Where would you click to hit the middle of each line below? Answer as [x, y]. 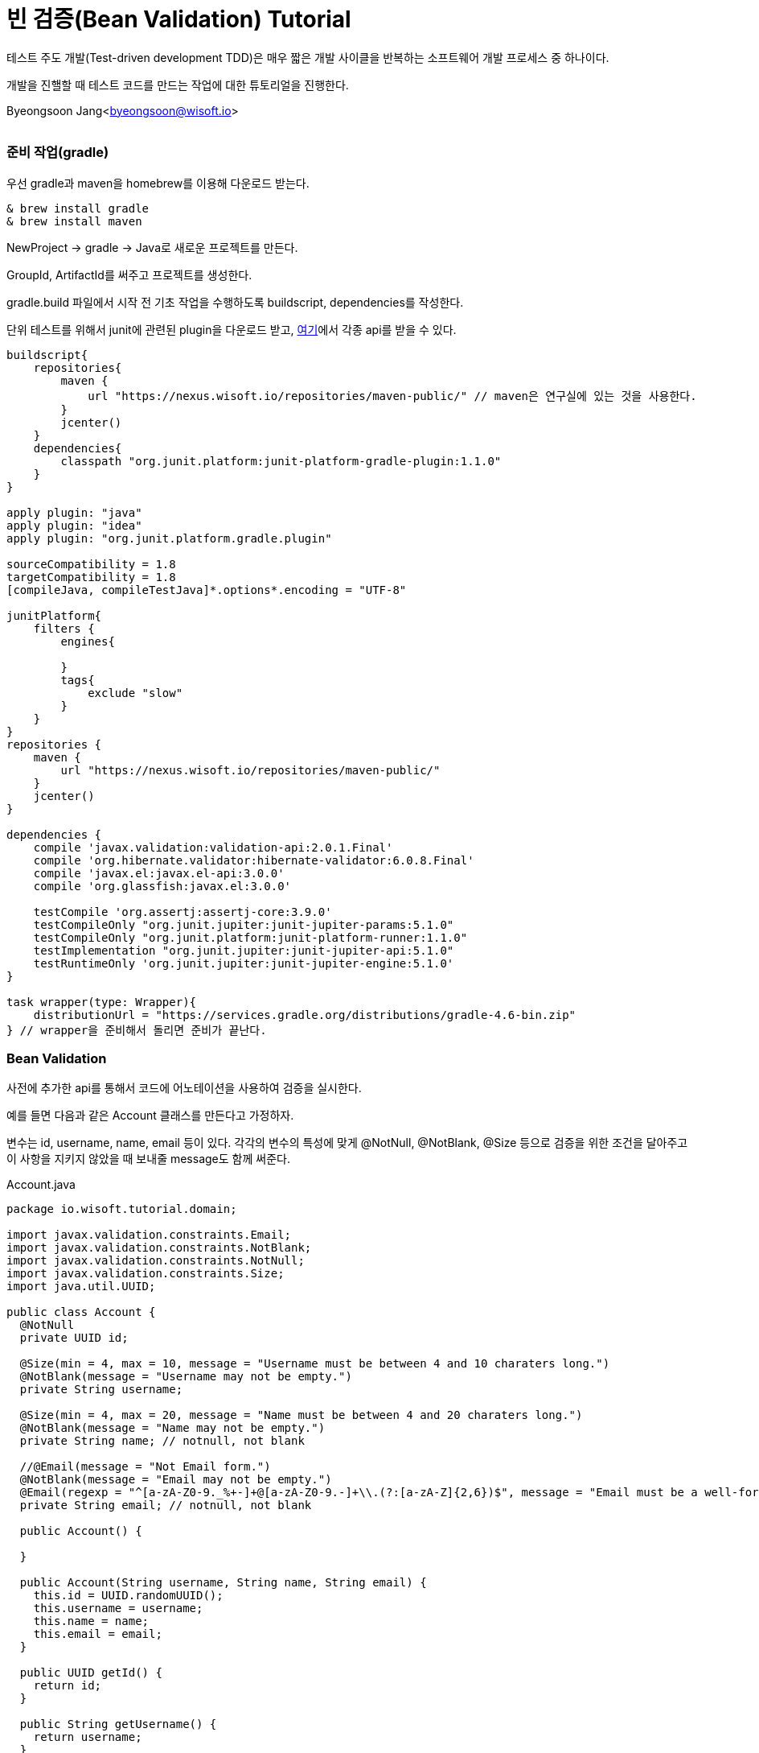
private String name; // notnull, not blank [162, 1441]
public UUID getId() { [91, 1673]
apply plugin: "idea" [74, 525]
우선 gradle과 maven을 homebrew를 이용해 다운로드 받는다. [158, 183]
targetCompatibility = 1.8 [91, 577]
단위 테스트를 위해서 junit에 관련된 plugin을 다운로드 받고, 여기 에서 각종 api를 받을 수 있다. [232, 329]
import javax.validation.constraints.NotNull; [156, 1261]
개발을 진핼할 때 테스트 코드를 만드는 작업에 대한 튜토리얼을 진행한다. [178, 85]
